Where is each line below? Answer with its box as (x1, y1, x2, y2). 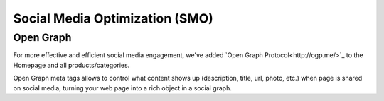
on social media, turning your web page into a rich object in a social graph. (13, 83, 233, 92)
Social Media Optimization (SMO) (13, 11, 213, 26)
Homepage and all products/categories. (13, 61, 130, 69)
